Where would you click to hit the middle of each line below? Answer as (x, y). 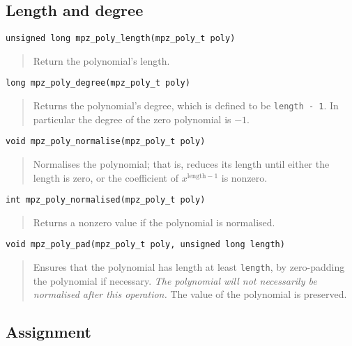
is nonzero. (244, 177)
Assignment (48, 332)
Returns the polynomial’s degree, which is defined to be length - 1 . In (186, 105)
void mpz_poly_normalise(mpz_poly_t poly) (106, 142)
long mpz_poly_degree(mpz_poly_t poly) (98, 83)
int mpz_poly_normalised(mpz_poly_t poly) (106, 200)
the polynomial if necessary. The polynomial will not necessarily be (175, 280)
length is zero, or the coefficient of (106, 177)
